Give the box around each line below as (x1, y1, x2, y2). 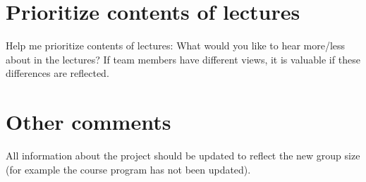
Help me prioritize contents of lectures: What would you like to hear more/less (6, 38, 346, 53)
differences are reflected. (6, 66, 109, 80)
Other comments (6, 107, 171, 136)
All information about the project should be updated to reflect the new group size (6, 148, 360, 163)
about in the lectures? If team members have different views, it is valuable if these (6, 51, 360, 66)
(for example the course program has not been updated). (6, 162, 251, 176)
